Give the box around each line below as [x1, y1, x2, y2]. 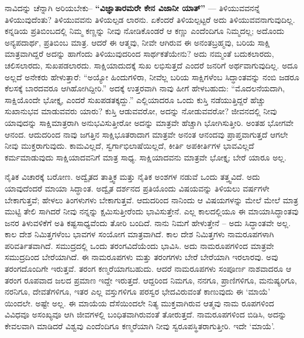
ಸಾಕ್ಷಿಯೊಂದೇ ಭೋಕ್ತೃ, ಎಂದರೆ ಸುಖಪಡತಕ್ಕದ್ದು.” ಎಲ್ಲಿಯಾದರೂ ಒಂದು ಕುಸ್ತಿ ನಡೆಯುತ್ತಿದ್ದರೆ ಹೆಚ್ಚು [5, 93, 265, 105]
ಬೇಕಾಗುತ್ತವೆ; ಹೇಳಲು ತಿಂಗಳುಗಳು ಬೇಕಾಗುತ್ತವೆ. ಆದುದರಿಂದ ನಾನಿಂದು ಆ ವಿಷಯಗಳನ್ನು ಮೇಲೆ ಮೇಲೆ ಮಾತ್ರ [5, 193, 298, 206]
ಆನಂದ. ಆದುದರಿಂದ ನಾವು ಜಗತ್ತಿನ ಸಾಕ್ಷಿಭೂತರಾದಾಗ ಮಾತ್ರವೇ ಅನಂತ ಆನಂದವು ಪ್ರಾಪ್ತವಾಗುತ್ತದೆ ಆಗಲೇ [5, 128, 288, 140]
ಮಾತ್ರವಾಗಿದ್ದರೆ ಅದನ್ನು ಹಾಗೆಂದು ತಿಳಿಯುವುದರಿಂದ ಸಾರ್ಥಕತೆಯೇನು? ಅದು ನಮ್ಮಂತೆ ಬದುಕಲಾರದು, [5, 47, 274, 60]
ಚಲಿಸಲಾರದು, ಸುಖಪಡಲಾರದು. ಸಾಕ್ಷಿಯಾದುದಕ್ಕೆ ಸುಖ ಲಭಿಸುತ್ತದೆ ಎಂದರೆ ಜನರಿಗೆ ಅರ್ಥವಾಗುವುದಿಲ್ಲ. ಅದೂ [5, 59, 298, 71]
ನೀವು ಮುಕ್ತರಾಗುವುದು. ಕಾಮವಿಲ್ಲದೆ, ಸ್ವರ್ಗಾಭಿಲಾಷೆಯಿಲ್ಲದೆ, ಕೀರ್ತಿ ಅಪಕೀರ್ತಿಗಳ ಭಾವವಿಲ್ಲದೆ [5, 139, 254, 152]
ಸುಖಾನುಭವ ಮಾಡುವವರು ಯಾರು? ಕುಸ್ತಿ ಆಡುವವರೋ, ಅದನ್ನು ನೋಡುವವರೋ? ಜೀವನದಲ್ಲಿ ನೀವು [5, 105, 277, 117]
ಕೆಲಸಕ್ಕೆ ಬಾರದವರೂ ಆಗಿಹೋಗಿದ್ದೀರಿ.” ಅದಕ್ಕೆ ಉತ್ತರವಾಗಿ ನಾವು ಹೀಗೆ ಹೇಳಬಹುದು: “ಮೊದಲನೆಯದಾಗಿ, [5, 82, 285, 94]
